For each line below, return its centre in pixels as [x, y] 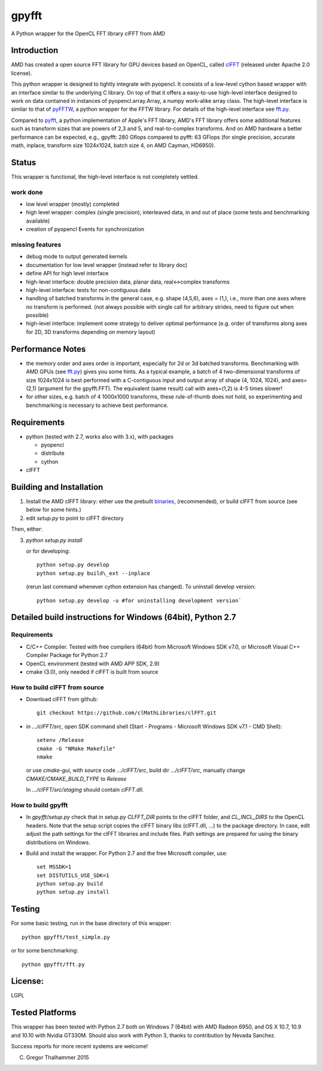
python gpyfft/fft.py [53, 964]
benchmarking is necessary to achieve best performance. [97, 405]
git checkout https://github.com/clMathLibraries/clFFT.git [127, 713]
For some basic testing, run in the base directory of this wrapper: [91, 923]
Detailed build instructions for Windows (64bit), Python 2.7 [124, 617]
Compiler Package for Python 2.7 [67, 655]
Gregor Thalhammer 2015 [57, 1057]
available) [38, 221]
